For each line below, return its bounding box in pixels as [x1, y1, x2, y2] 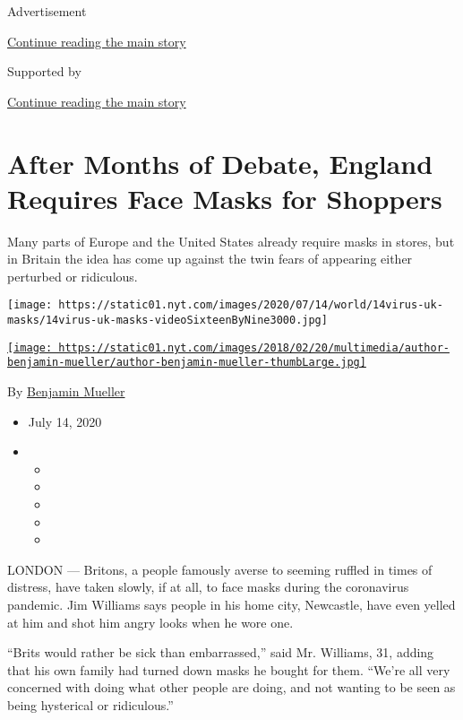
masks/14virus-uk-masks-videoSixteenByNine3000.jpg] [7, 314, 328, 327]
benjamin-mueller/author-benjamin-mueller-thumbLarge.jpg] [7, 356, 366, 369]
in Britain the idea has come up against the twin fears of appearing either [7, 249, 413, 268]
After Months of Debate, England [7, 144, 433, 181]
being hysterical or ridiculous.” [7, 696, 174, 714]
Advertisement [7, 2, 87, 20]
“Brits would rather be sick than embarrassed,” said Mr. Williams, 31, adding [7, 643, 434, 662]
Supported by [7, 62, 81, 81]
